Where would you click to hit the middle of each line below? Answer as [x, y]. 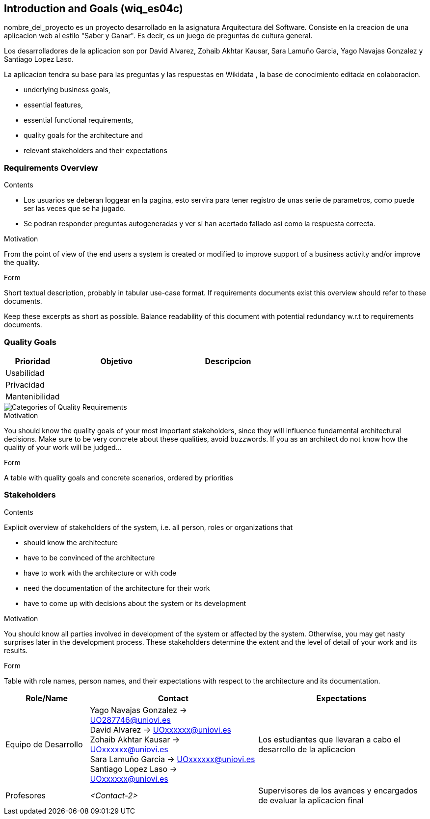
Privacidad [25, 384]
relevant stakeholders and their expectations [95, 151]
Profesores [26, 795]
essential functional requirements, [79, 120]
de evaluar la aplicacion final [311, 800]
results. [16, 650]
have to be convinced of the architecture [89, 557]
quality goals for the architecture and [83, 135]
